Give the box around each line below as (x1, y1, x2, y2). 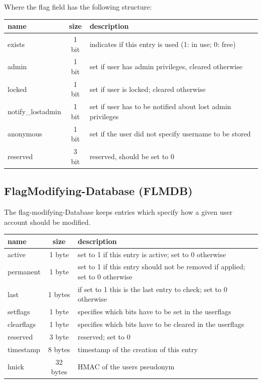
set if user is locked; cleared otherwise (89, 83, 206, 94)
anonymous (8, 128, 42, 139)
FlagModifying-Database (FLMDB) (4, 183, 193, 199)
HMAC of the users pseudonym (78, 361, 175, 372)
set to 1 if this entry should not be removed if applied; (78, 261, 245, 272)
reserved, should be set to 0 (89, 151, 174, 161)
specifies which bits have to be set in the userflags (78, 306, 231, 317)
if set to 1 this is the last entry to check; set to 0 (78, 283, 227, 294)
